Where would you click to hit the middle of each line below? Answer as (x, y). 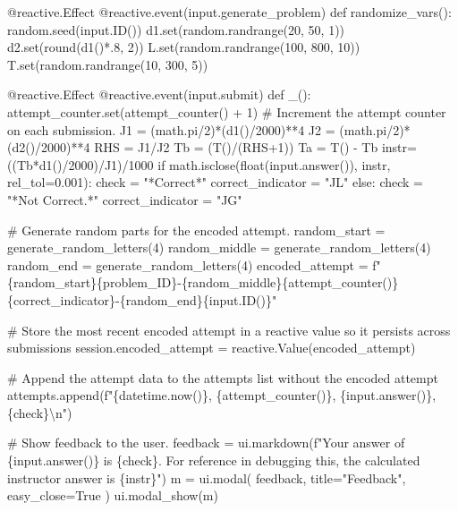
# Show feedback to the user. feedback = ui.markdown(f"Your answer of (206, 443)
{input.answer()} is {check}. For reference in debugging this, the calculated (214, 460)
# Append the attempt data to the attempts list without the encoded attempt (223, 377)
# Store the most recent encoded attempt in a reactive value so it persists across (229, 330)
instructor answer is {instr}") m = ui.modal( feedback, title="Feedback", (207, 477)
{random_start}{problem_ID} (93, 282)
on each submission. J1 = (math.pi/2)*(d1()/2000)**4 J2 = (171, 129)
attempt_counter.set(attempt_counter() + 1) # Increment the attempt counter (227, 111)
